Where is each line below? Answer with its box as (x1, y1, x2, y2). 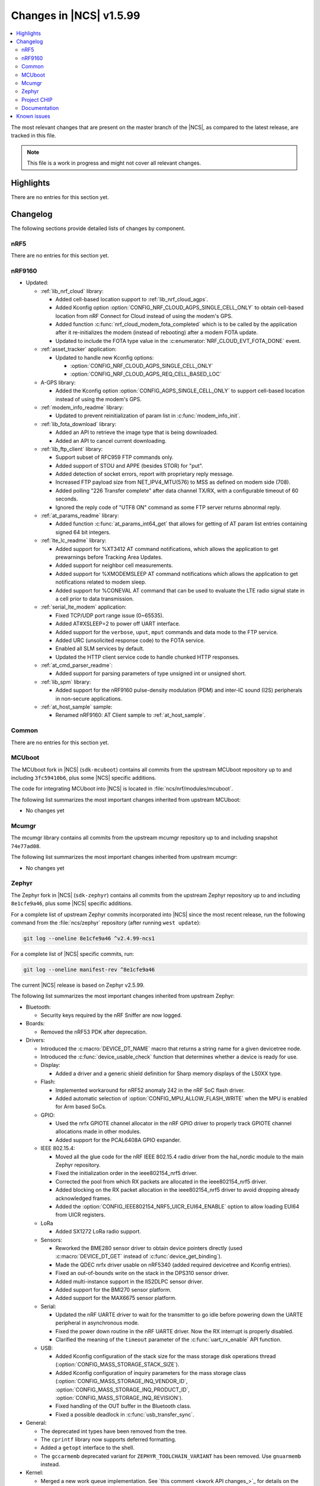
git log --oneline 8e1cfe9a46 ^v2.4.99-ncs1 (23, 935, 155, 942)
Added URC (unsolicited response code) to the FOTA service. (55, 637, 206, 644)
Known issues (16, 113, 50, 120)
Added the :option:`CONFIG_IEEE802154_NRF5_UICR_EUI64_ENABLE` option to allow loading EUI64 (55, 1202, 299, 1210)
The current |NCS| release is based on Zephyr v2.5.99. (11, 981, 145, 988)
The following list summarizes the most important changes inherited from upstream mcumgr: (11, 854, 238, 861)
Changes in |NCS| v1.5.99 (11, 9, 140, 22)
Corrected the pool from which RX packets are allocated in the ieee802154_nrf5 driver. (55, 1178, 267, 1185)
